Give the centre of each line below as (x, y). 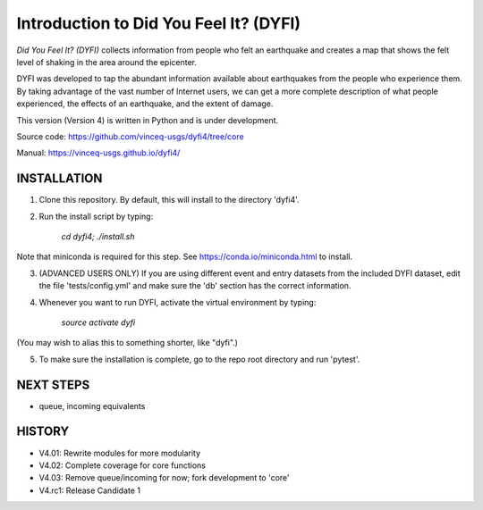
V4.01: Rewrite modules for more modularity (120, 453)
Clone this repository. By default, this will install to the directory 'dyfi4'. (169, 200)
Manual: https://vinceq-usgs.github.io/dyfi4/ (98, 153)
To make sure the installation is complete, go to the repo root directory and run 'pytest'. (199, 359)
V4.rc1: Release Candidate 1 (90, 490)
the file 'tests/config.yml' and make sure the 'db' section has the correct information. (195, 286)
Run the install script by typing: (96, 216)
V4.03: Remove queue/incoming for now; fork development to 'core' (164, 478)
